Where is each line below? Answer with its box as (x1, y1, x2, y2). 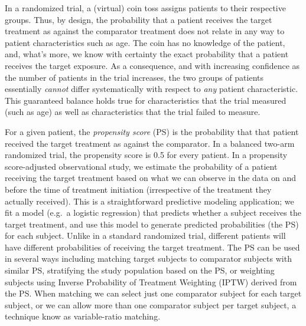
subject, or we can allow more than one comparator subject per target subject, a (5, 298, 297, 311)
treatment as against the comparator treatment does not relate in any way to (5, 25, 285, 37)
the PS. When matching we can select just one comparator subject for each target (5, 287, 302, 299)
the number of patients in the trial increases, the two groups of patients (5, 71, 264, 83)
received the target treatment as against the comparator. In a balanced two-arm (5, 137, 295, 149)
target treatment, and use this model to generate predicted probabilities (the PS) (5, 218, 299, 230)
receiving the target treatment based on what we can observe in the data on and (5, 172, 296, 184)
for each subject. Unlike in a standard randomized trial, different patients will (5, 229, 286, 242)
